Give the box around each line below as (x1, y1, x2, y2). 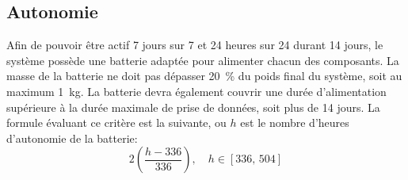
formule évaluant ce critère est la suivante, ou (6, 114, 227, 131)
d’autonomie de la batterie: (6, 129, 138, 146)
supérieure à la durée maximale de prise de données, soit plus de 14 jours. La (6, 98, 380, 115)
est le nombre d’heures (240, 114, 349, 131)
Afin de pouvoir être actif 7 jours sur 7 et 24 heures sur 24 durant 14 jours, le (6, 36, 383, 53)
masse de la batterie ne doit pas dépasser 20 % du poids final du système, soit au (6, 67, 402, 84)
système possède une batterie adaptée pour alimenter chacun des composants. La (6, 52, 399, 68)
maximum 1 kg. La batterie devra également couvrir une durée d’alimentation (6, 82, 387, 99)
